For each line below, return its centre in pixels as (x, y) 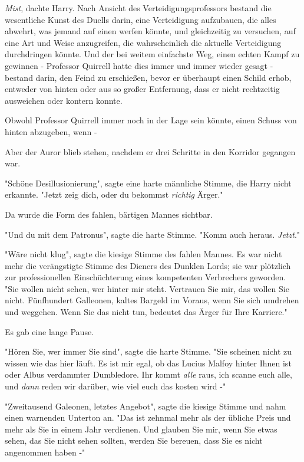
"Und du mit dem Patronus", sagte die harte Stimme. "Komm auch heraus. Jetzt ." (153, 234)
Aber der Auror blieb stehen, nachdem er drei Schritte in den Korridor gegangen (150, 151)
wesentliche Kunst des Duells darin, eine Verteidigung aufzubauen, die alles (141, 19)
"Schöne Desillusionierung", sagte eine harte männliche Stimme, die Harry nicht (148, 183)
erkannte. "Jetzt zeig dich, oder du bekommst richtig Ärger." (114, 194)
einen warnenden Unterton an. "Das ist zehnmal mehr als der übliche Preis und (148, 417)
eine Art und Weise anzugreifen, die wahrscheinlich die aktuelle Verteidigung (143, 42)
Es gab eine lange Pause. (49, 331)
